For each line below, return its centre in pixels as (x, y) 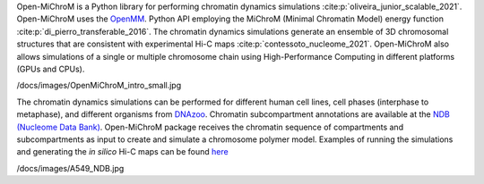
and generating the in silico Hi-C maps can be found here (122, 152)
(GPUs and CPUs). (51, 69)
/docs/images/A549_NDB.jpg (70, 168)
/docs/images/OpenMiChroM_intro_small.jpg (99, 86)
